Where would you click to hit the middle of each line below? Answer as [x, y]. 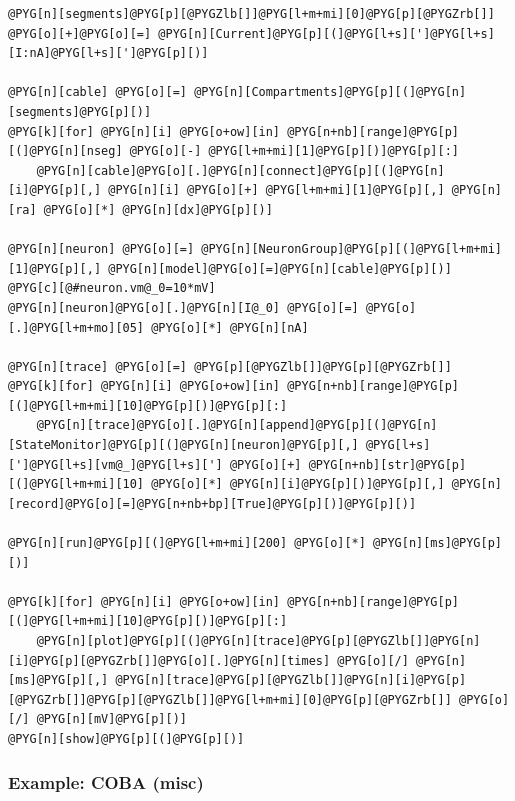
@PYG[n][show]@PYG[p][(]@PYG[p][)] [126, 738]
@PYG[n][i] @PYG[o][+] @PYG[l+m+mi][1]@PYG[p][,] [276, 190]
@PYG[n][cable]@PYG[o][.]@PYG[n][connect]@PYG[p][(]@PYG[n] [240, 170]
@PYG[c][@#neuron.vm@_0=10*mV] [112, 288]
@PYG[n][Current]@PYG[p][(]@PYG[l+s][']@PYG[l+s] [326, 33]
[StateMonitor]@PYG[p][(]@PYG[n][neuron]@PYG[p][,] [183, 445]
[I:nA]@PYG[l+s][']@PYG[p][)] [108, 53]
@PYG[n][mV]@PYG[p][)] [111, 719]
